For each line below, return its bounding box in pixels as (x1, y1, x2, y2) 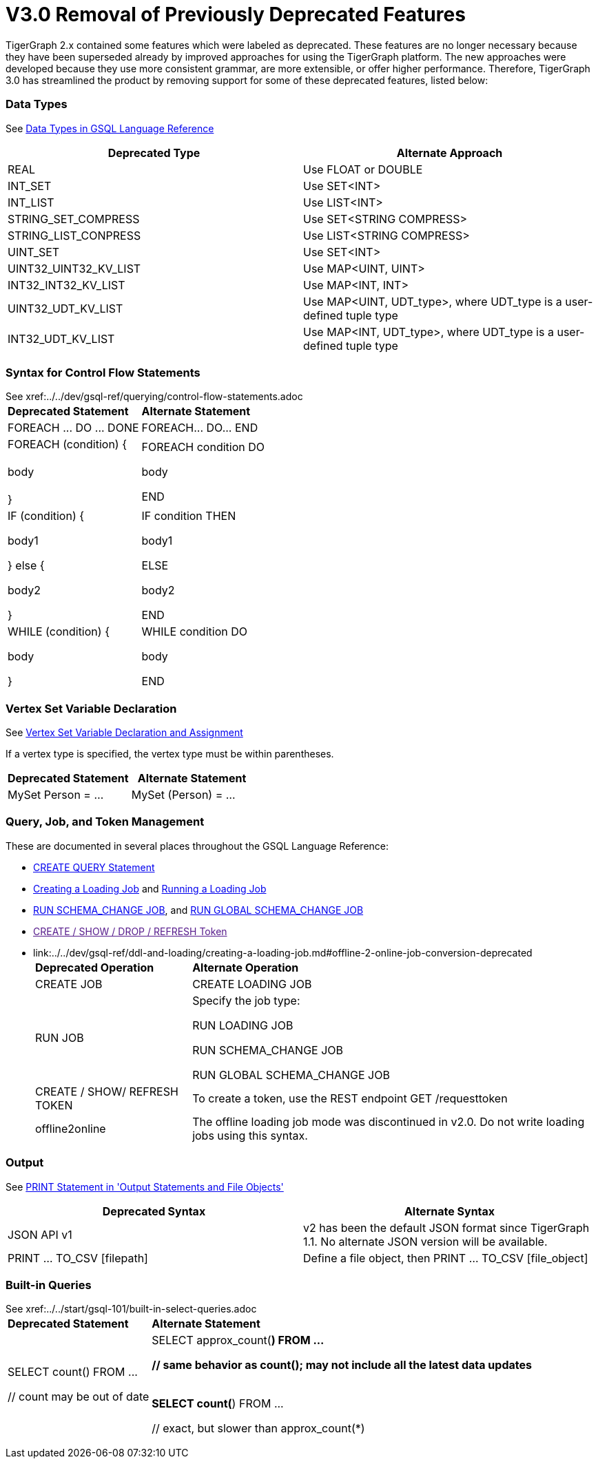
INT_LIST (8, 195, 54, 209)
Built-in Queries (6, 1277, 92, 1292)
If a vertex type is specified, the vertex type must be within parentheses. (6, 748, 334, 760)
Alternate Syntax (404, 1204, 495, 1218)
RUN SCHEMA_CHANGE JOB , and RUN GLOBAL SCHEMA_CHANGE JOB (33, 903, 364, 916)
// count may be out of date (8, 1390, 149, 1404)
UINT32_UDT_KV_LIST (8, 301, 123, 315)
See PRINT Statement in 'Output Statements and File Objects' (6, 1180, 284, 1193)
